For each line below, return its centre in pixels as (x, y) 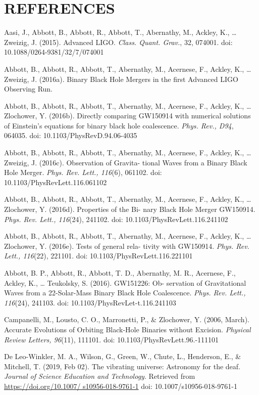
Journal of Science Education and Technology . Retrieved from (100, 376)
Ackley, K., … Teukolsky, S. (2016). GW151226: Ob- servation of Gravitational (125, 282)
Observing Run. (28, 89)
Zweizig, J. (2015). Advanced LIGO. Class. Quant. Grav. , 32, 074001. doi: (118, 42)
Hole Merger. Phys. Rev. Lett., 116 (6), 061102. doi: (83, 172)
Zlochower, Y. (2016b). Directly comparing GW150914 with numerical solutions (127, 116)
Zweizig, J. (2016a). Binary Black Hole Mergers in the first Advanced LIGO (121, 79)
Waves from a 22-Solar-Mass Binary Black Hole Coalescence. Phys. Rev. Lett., (125, 293)
